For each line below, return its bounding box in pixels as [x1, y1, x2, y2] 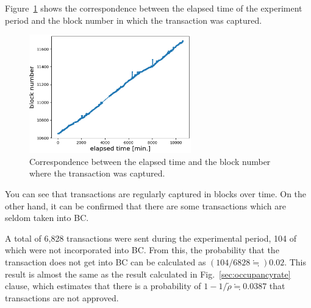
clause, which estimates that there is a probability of [5, 279, 201, 292]
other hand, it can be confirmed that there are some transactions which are [5, 199, 286, 212]
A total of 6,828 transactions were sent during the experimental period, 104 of [5, 231, 296, 244]
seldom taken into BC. [5, 211, 89, 224]
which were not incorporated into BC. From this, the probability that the [5, 243, 279, 256]
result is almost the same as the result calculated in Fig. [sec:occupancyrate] [5, 267, 291, 280]
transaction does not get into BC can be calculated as [5, 255, 206, 268]
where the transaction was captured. [29, 167, 165, 180]
